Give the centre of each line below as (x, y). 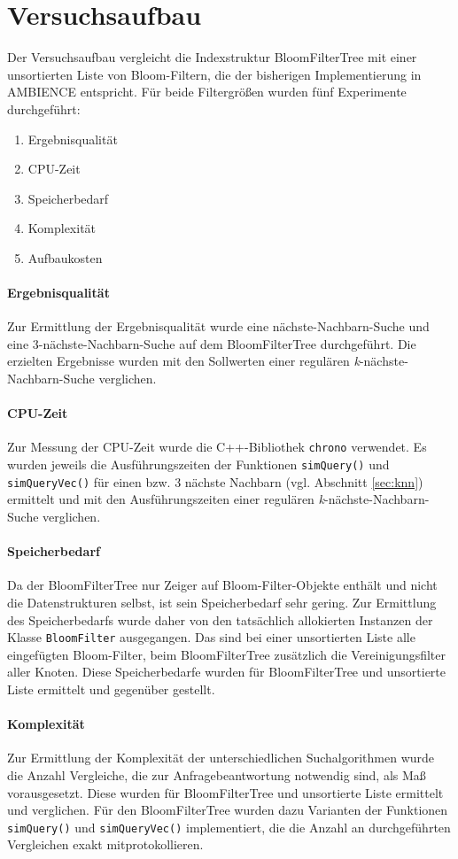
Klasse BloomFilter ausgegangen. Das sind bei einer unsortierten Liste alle (211, 637)
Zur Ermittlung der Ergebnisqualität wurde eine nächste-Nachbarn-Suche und (218, 326)
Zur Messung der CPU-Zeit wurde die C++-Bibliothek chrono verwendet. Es (217, 447)
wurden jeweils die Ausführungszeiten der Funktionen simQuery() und (198, 464)
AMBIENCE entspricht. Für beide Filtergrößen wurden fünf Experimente (207, 92)
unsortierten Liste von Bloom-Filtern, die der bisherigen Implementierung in (214, 74)
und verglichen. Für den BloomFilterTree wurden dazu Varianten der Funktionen (228, 810)
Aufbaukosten (65, 257)
